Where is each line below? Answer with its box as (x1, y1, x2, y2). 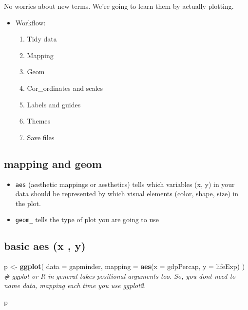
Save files (27, 132, 55, 142)
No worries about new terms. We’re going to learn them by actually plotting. (4, 1, 234, 11)
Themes (27, 116, 51, 126)
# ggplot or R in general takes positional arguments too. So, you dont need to (4, 270, 236, 281)
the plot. (15, 198, 41, 208)
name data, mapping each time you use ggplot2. (4, 280, 146, 290)
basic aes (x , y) (4, 238, 86, 253)
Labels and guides (27, 99, 81, 109)
